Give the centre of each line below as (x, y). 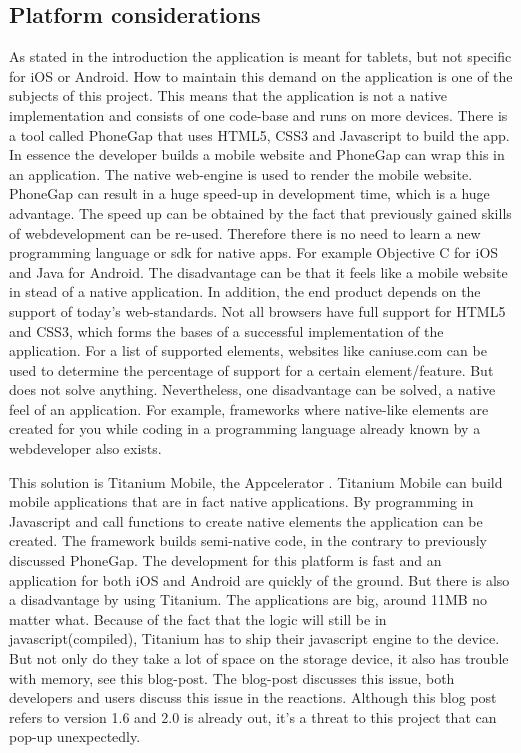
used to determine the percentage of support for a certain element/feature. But (251, 369)
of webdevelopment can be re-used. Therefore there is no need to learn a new (245, 232)
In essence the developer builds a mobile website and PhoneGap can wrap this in (257, 154)
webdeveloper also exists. (85, 448)
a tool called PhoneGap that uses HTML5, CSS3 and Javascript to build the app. (259, 134)
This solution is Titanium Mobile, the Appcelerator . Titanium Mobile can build (256, 481)
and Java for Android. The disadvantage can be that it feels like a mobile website (258, 271)
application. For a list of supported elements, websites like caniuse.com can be (248, 350)
